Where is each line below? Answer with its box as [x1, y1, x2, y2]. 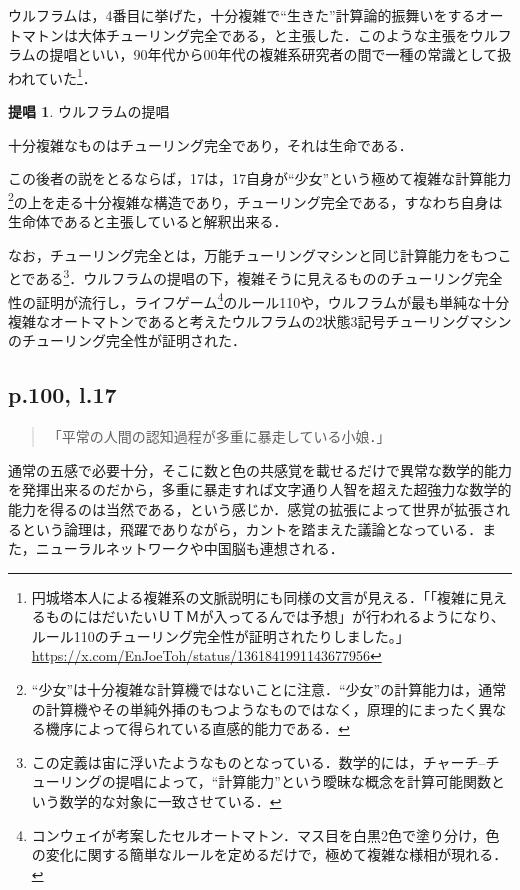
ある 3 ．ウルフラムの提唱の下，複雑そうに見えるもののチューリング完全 [35, 265, 503, 288]
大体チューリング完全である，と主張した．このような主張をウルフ [77, 24, 512, 45]
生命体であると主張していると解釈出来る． [8, 211, 288, 232]
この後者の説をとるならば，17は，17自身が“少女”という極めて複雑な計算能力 [8, 168, 512, 189]
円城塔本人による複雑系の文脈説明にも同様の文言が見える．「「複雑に [31, 586, 479, 607]
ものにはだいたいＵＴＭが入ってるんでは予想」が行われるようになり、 [45, 606, 505, 627]
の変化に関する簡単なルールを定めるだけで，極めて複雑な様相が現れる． [31, 844, 508, 865]
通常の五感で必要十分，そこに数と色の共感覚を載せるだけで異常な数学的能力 [8, 459, 512, 480]
